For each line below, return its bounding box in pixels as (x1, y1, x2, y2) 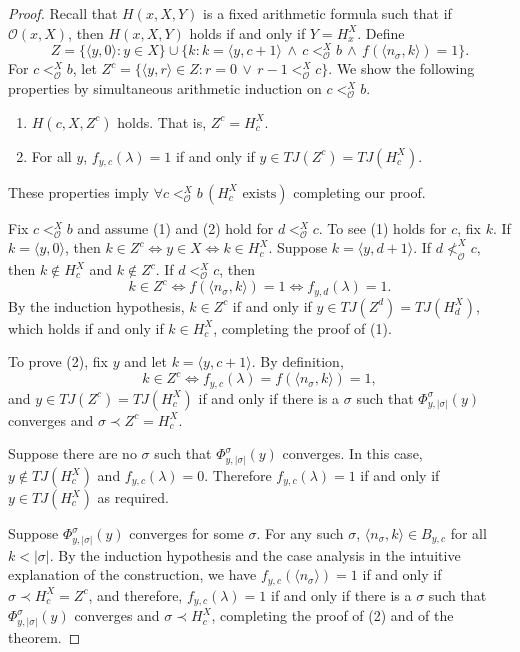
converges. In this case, (282, 443, 423, 464)
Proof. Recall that (8, 3, 118, 23)
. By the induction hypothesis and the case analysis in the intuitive (49, 544, 461, 565)
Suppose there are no (8, 443, 137, 464)
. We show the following (328, 58, 475, 79)
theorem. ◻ (8, 626, 81, 647)
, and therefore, (88, 584, 183, 605)
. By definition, (251, 351, 344, 372)
